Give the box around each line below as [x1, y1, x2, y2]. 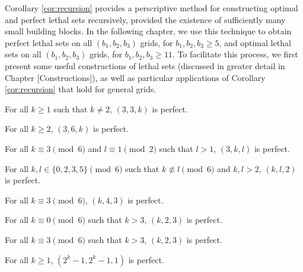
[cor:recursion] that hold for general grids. [5, 83, 157, 95]
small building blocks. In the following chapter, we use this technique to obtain [5, 25, 292, 37]
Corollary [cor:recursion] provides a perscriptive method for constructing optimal [5, 2, 298, 14]
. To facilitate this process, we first [172, 48, 298, 60]
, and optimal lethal [219, 36, 291, 48]
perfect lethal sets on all [5, 36, 93, 48]
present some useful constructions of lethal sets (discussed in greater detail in [5, 59, 285, 72]
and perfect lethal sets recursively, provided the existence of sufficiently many [5, 13, 286, 25]
